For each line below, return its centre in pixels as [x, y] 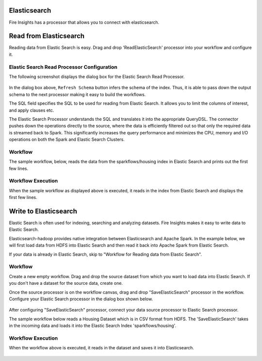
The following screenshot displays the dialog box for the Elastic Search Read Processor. [97, 76]
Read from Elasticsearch [47, 36]
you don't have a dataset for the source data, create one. [66, 283]
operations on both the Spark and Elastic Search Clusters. [67, 139]
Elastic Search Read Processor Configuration [63, 67]
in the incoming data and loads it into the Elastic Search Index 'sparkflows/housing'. [93, 326]
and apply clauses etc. [32, 110]
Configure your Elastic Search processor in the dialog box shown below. [81, 299]
